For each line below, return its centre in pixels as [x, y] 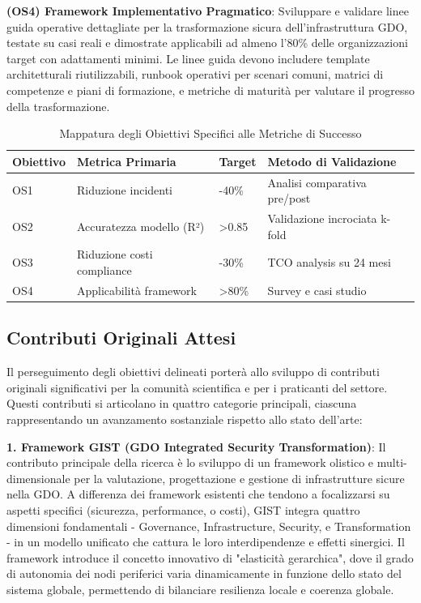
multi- [392, 462]
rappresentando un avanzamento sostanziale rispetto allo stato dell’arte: [185, 419]
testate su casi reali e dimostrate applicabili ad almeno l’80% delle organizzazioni [207, 43]
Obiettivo [39, 161]
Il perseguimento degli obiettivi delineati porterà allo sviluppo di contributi [193, 372]
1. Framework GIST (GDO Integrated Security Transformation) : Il [196, 446]
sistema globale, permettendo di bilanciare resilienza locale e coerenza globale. [200, 589]
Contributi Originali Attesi [121, 338]
